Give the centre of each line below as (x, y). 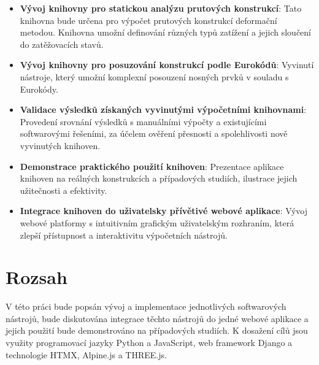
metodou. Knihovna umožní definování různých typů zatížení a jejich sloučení (166, 32)
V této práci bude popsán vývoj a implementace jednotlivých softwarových (146, 306)
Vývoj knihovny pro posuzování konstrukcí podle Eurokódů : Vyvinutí (167, 65)
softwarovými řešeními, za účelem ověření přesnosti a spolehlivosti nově (154, 133)
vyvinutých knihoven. (60, 145)
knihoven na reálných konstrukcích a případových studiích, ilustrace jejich (159, 178)
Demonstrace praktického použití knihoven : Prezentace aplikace (152, 166)
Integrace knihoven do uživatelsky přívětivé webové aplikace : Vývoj (164, 211)
